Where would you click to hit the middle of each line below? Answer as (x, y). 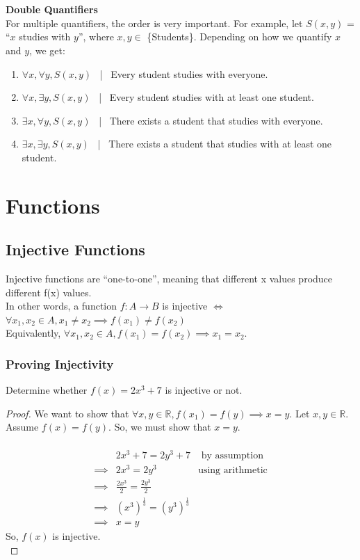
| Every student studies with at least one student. (206, 97)
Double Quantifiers (52, 9)
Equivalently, (33, 333)
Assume (22, 427)
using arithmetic (233, 470)
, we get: (47, 50)
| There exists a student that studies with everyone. (211, 120)
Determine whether (47, 390)
